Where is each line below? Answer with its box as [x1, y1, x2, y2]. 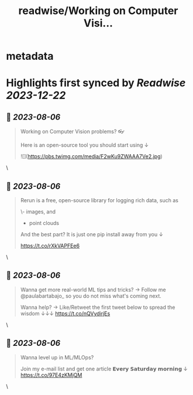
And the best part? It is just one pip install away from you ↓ [20, 231, 164, 238]
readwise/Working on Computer [18, 4, 178, 18]
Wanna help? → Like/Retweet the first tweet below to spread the [20, 304, 175, 311]
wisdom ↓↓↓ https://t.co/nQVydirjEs [20, 309, 111, 317]
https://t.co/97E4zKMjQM [20, 371, 82, 379]
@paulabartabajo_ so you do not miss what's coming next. [20, 292, 162, 299]
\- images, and [20, 208, 56, 215]
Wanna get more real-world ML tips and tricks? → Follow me [20, 286, 166, 293]
